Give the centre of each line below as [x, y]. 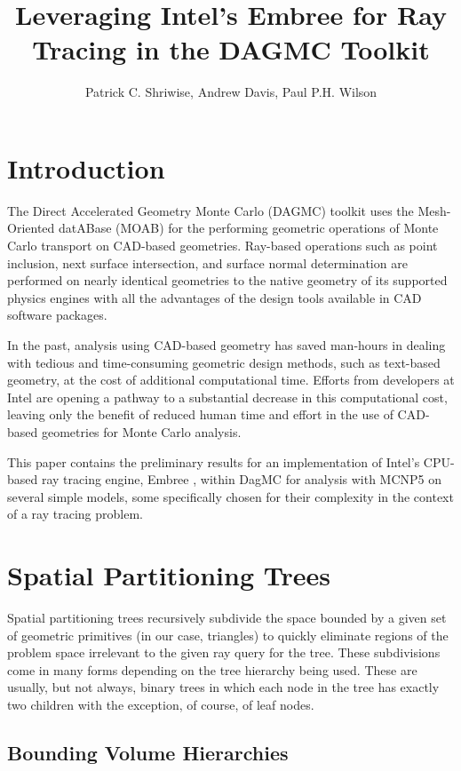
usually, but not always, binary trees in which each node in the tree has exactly [223, 687]
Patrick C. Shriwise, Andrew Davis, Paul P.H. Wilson [231, 92]
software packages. [57, 315]
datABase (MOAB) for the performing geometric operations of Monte [248, 228]
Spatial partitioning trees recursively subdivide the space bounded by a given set [227, 618]
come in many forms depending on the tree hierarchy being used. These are [212, 669]
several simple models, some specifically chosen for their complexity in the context [230, 496]
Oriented [31, 228]
